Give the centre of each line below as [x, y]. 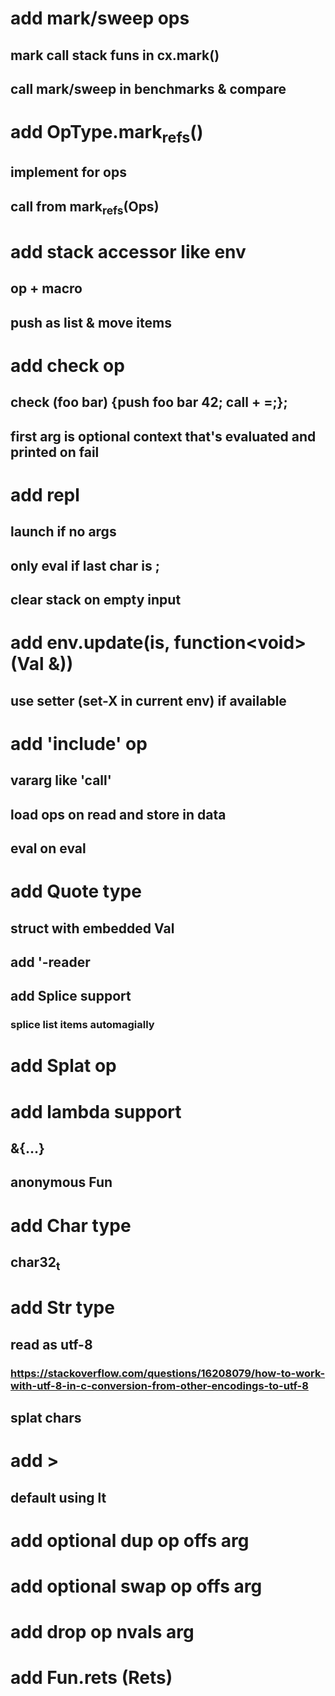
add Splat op [63, 1066]
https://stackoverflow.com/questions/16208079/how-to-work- [168, 1373]
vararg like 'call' [61, 780]
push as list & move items [91, 322]
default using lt [58, 1497]
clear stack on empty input [96, 600]
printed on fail [55, 452]
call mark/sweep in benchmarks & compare [148, 88]
